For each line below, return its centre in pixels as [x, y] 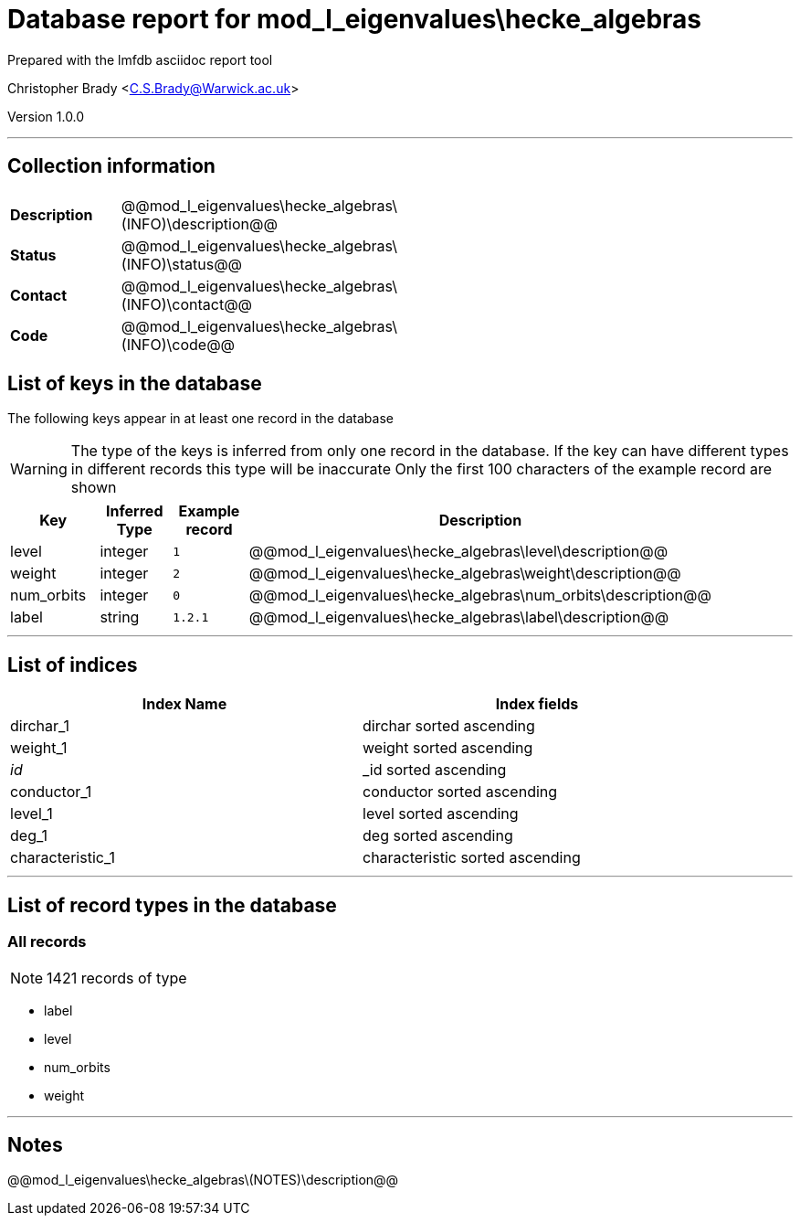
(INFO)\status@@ [182, 264]
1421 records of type [117, 978]
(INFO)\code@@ [178, 344]
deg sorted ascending [438, 836]
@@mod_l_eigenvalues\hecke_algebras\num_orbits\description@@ [480, 596]
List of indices [73, 665]
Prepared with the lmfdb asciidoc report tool [140, 59]
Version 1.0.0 [46, 116]
